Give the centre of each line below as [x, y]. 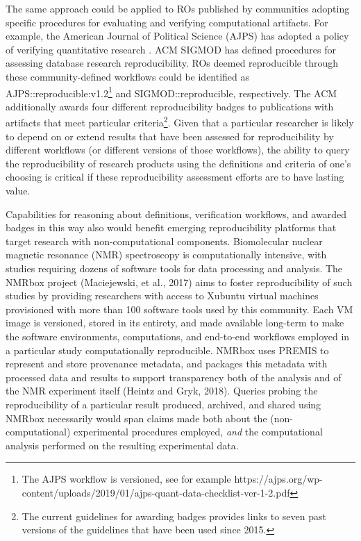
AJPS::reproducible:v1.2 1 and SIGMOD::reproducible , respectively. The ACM [171, 92]
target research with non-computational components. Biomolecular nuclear [164, 241]
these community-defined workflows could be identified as [128, 76]
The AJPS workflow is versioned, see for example [126, 479]
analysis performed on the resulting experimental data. [122, 445]
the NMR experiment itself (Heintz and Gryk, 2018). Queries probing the [162, 391]
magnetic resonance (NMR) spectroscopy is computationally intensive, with [166, 255]
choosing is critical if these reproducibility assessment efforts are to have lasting [175, 177]
